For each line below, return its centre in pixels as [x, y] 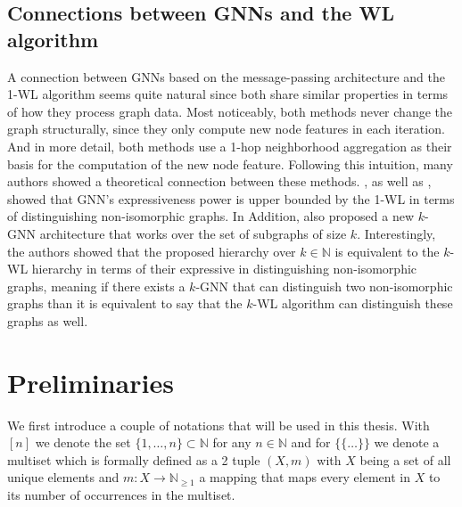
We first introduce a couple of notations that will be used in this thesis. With [219, 425]
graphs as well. [48, 320]
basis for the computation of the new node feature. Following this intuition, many [230, 164]
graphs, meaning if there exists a [96, 286]
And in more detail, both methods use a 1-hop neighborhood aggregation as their [230, 146]
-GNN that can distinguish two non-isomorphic [324, 286]
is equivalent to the [387, 251]
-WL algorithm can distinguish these [353, 303]
